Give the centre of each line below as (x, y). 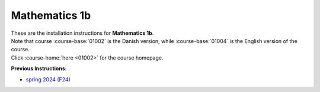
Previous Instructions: (39, 68)
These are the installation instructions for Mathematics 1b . (82, 33)
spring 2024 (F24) (48, 79)
